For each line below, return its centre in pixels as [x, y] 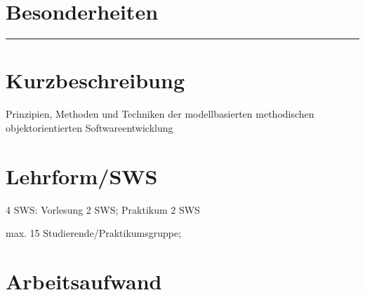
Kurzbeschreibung [95, 80]
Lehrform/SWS [82, 176]
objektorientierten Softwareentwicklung [89, 127]
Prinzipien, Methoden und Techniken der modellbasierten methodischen [160, 114]
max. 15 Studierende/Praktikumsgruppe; [94, 233]
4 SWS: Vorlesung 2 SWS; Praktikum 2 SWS [103, 209]
